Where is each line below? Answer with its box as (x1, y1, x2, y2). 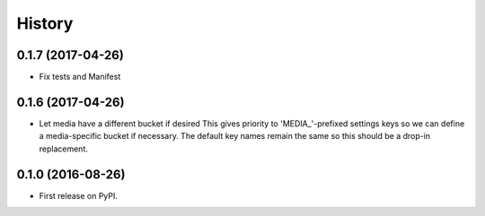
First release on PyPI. (39, 190, 119, 201)
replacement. (39, 143, 89, 154)
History (16, 13, 74, 33)
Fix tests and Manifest (39, 72, 121, 82)
